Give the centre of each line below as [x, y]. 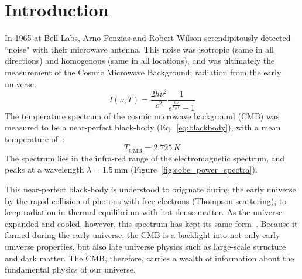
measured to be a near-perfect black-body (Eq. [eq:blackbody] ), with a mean [143, 127]
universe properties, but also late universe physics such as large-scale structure [145, 246]
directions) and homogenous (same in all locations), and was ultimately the [140, 61]
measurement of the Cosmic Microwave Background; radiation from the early [143, 72]
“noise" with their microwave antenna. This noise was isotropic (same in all [139, 49]
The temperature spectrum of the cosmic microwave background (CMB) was [142, 116]
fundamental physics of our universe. [70, 269]
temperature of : [35, 138]
